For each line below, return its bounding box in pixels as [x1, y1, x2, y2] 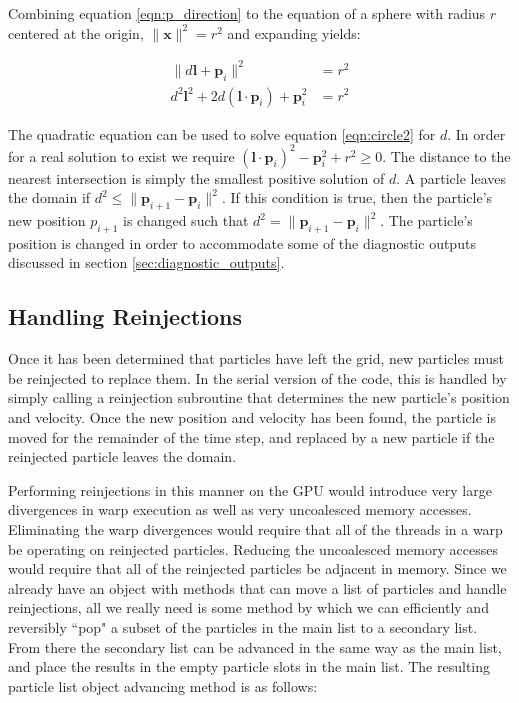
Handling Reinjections [8, 301, 243, 332]
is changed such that [122, 210, 249, 231]
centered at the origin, [8, 22, 144, 43]
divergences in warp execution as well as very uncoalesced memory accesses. [8, 499, 472, 520]
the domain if [8, 187, 91, 208]
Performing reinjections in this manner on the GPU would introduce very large [8, 479, 492, 500]
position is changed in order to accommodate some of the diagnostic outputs [8, 232, 476, 253]
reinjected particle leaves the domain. [8, 446, 237, 467]
